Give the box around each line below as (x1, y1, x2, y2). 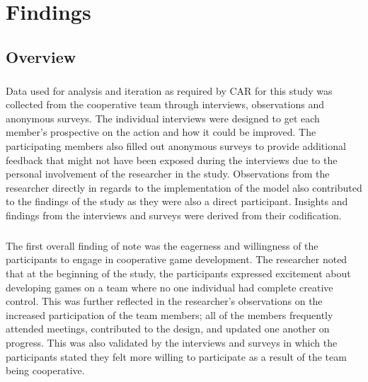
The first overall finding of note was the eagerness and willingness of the (6, 238, 318, 253)
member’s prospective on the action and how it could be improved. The (6, 125, 316, 139)
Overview (6, 45, 76, 67)
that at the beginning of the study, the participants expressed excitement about (6, 266, 351, 281)
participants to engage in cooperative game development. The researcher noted (6, 252, 347, 267)
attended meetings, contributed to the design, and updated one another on (6, 321, 330, 336)
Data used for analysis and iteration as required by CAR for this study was (6, 83, 333, 98)
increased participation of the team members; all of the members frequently (6, 307, 333, 322)
